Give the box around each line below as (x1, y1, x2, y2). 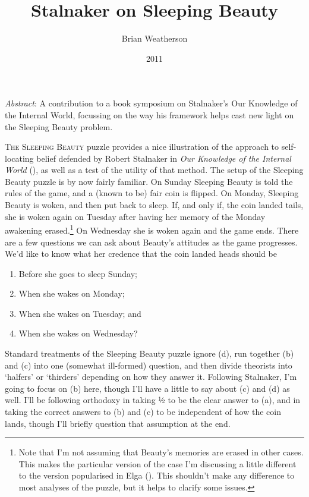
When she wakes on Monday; (18, 287, 125, 300)
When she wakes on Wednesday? (18, 327, 138, 339)
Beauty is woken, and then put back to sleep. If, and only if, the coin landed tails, (5, 199, 304, 211)
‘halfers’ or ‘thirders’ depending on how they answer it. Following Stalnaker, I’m (5, 370, 297, 383)
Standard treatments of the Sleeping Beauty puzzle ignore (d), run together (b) (5, 347, 294, 360)
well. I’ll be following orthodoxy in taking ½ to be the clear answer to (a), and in (5, 394, 301, 406)
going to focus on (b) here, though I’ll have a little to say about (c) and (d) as (5, 382, 290, 394)
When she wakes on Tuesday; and (18, 307, 141, 319)
